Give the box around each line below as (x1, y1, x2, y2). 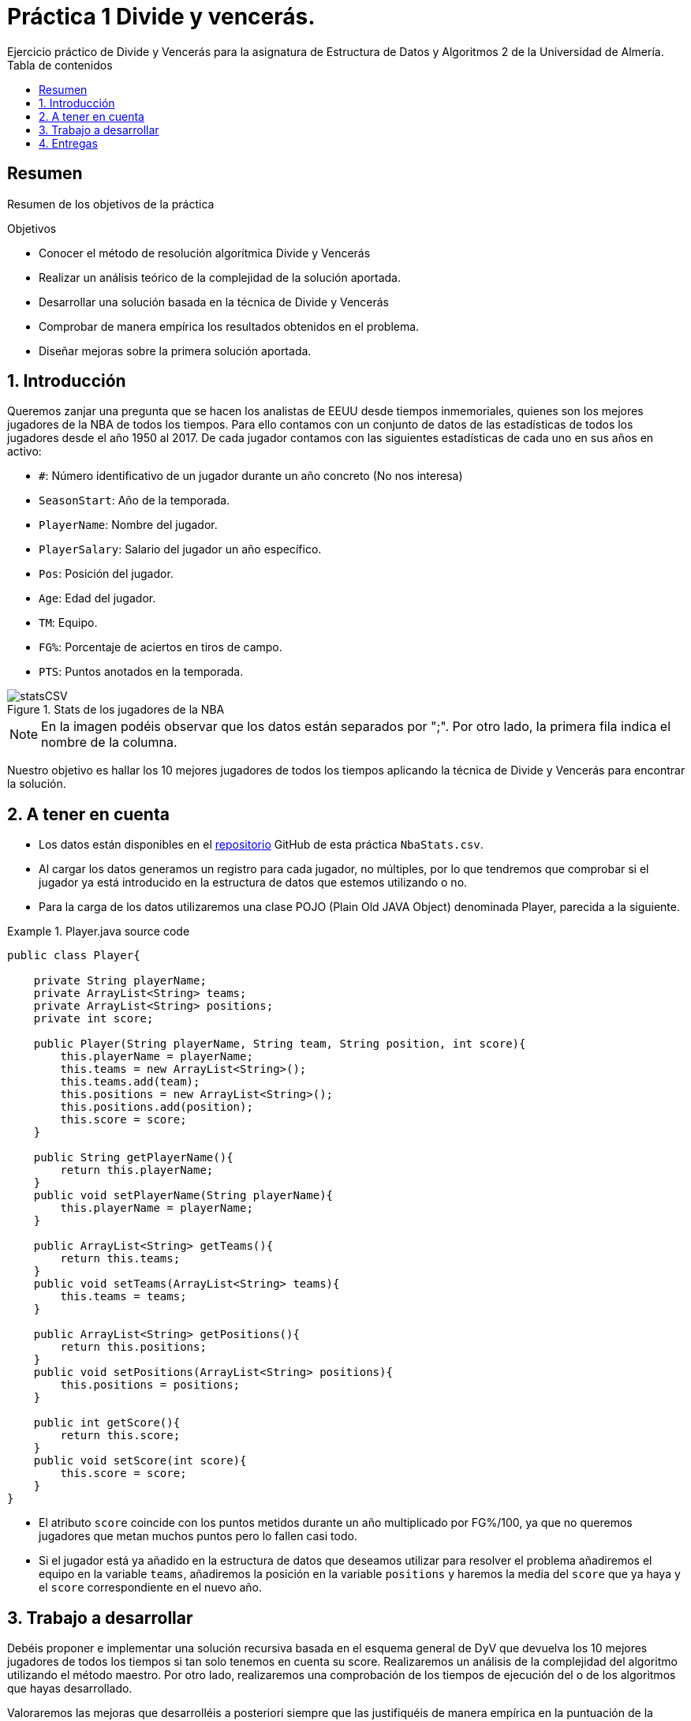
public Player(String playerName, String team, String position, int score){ (33, 1037, 526, 1051)
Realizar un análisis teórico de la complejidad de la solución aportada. (39, 270, 402, 284)
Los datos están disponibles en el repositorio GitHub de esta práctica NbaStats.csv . (39, 838, 484, 852)
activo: (7, 444, 42, 459)
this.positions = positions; (60, 1378, 241, 1392)
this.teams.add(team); (60, 1075, 200, 1089)
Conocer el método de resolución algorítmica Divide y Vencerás (39, 246, 371, 260)
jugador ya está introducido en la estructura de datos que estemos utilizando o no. (39, 875, 468, 890)
